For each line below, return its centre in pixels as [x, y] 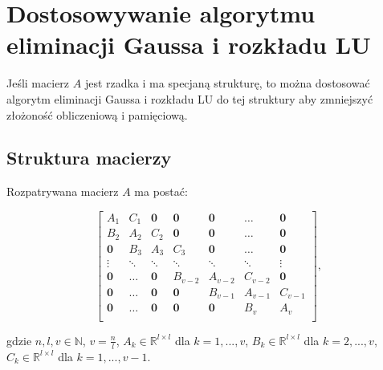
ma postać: [161, 191]
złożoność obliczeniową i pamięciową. [97, 114]
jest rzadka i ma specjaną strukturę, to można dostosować [227, 83]
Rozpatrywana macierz [63, 191]
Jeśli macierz [38, 83]
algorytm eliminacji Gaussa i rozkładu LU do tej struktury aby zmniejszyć [190, 98]
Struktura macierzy [89, 158]
